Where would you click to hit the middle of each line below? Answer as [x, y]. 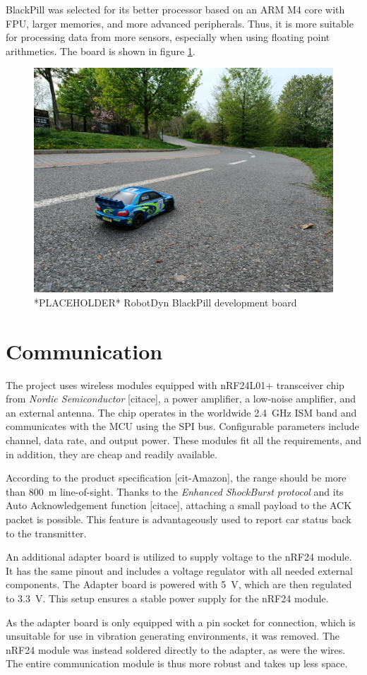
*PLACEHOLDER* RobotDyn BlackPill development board [166, 302]
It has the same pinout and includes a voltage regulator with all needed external [179, 570]
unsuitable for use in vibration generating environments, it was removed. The [173, 636]
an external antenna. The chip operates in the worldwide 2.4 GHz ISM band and [181, 412]
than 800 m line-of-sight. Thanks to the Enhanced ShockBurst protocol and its [175, 491]
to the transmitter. [46, 533]
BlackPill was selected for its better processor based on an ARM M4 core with [175, 9]
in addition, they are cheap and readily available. [112, 454]
